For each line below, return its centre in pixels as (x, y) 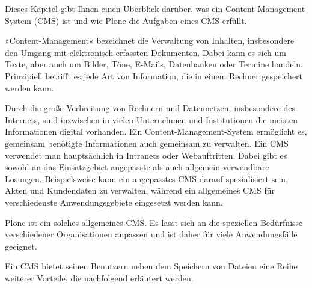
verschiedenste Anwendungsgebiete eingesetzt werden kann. (114, 202)
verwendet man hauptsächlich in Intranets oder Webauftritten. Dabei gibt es (146, 155)
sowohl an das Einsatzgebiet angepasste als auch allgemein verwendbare (137, 167)
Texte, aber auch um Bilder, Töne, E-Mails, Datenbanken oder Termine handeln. (154, 64)
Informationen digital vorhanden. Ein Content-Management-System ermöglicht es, (156, 131)
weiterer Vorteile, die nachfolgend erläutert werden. (99, 277)
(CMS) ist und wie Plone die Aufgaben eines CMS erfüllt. (140, 20)
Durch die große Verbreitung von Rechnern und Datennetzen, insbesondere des (150, 108)
